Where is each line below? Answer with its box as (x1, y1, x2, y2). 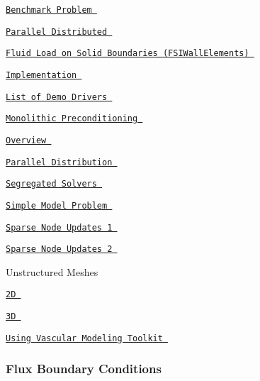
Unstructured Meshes (6, 264, 98, 279)
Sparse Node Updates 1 (6, 222, 113, 233)
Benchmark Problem (6, 5, 92, 15)
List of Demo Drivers (6, 92, 108, 102)
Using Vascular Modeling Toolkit (6, 333, 163, 343)
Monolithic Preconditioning (6, 114, 138, 124)
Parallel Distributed (6, 26, 108, 37)
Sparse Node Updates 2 (6, 244, 113, 255)
